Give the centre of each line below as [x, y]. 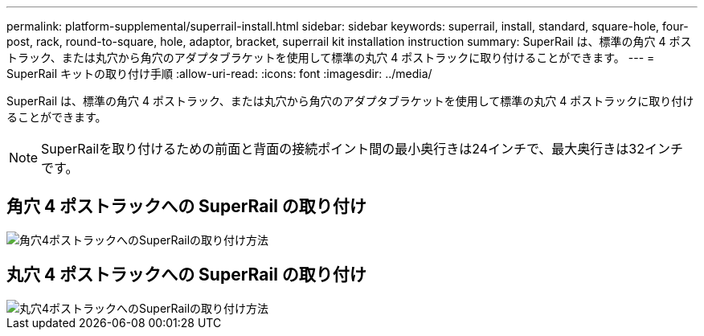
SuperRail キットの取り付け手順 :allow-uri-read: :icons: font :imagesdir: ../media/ [219, 74]
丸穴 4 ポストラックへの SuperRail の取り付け [186, 275]
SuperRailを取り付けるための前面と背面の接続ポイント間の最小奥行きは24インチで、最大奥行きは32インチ [362, 149]
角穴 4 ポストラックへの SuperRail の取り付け [186, 207]
